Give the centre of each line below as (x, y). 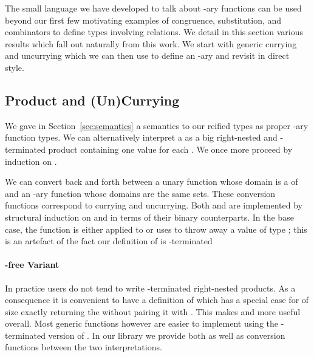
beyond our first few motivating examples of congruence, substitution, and (143, 20)
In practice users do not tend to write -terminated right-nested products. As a (150, 288)
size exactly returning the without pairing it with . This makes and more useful (153, 311)
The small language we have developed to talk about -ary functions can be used (153, 8)
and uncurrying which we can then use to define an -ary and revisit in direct (147, 55)
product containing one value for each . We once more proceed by (170, 149)
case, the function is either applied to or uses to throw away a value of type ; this (156, 229)
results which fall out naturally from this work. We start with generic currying (151, 43)
